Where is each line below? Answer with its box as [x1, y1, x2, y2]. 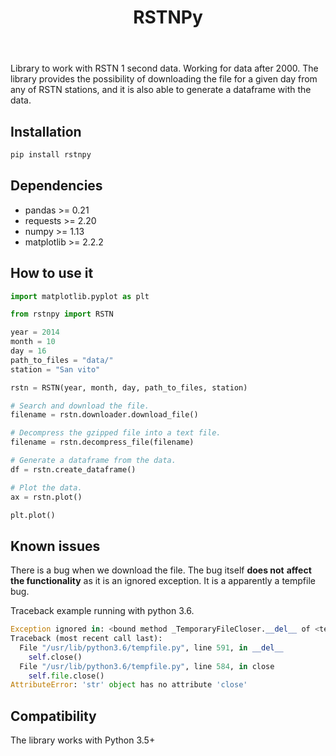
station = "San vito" [10, 364, 101, 375]
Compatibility [10, 707, 97, 725]
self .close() [28, 652, 83, 662]
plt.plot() [10, 510, 56, 520]
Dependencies [10, 177, 103, 195]
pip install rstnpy [10, 150, 92, 160]
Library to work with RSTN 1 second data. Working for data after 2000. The [10, 62, 319, 75]
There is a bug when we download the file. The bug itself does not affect [10, 564, 312, 576]
